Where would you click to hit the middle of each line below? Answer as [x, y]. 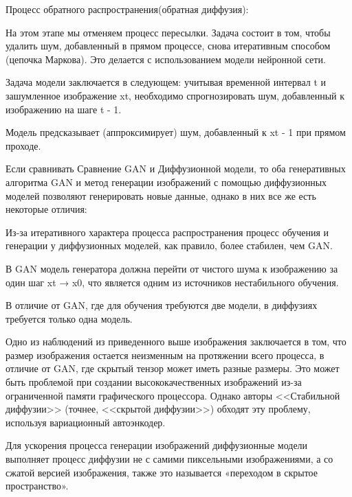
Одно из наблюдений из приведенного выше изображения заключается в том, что [176, 342]
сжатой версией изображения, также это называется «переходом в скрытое [162, 472]
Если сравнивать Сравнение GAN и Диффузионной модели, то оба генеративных [176, 169]
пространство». [37, 486]
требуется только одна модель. [69, 318]
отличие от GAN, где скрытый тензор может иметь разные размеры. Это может [173, 368]
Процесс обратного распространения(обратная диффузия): [127, 9]
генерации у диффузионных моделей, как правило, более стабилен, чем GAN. [169, 245]
